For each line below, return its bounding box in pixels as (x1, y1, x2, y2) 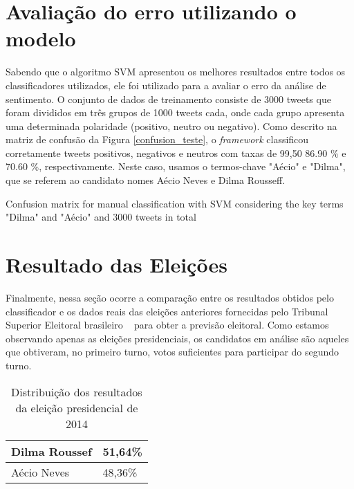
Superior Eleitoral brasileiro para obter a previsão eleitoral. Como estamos (6, 317, 329, 332)
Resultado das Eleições (6, 250, 227, 279)
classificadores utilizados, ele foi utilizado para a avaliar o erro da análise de (6, 77, 326, 92)
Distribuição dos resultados (11, 383, 142, 400)
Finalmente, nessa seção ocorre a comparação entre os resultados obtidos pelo (6, 290, 334, 304)
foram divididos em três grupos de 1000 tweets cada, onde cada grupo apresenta (6, 105, 345, 120)
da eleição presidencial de (15, 399, 138, 416)
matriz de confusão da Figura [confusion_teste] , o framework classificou (6, 132, 309, 147)
